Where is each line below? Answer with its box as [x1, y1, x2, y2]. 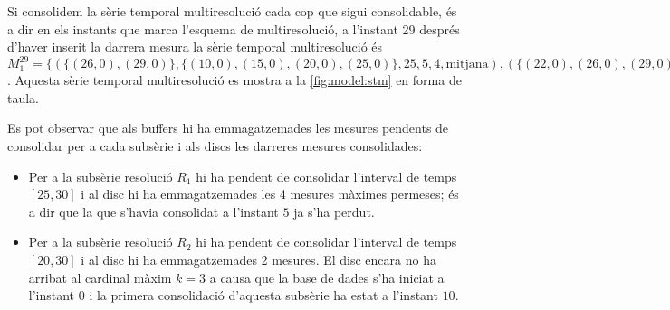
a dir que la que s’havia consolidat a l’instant [28, 202, 279, 221]
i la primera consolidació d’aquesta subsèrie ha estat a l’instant [89, 286, 438, 305]
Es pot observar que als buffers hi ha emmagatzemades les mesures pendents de [7, 118, 449, 137]
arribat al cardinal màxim [28, 268, 172, 287]
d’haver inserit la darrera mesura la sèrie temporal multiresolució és [7, 37, 383, 56]
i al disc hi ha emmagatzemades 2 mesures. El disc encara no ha [81, 250, 436, 269]
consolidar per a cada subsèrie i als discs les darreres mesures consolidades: [7, 136, 423, 155]
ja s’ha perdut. [293, 202, 375, 221]
